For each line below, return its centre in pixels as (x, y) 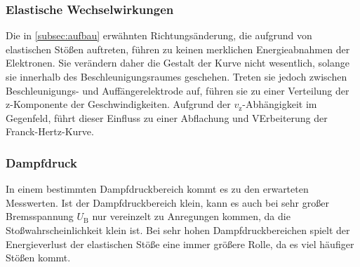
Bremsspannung (40, 216)
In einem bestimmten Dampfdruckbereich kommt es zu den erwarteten (157, 189)
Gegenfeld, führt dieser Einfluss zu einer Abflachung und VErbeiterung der (167, 117)
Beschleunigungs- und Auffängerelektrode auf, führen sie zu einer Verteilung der (178, 90)
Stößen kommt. (38, 258)
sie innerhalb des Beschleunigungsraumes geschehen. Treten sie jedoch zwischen (176, 76)
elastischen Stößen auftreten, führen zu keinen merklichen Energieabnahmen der (178, 49)
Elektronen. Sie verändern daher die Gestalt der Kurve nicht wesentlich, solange (178, 63)
